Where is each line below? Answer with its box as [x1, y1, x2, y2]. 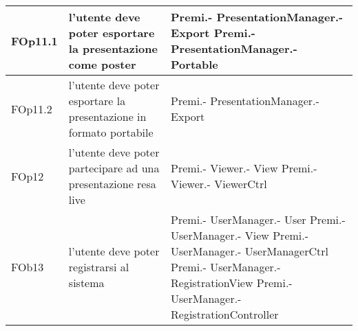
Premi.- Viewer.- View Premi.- [171, 160, 317, 176]
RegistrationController [171, 306, 279, 322]
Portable [171, 56, 218, 72]
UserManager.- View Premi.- [171, 227, 309, 243]
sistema [68, 275, 105, 290]
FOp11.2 [11, 100, 52, 117]
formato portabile [68, 124, 154, 140]
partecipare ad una [68, 160, 160, 176]
